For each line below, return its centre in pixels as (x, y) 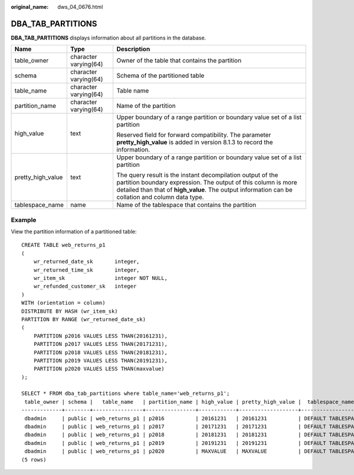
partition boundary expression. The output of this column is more (207, 183)
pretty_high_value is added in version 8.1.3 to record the (195, 143)
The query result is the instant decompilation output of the (197, 175)
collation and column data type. (160, 197)
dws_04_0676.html (80, 7)
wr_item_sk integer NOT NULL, (101, 278)
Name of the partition (146, 106)
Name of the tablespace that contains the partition (186, 205)
